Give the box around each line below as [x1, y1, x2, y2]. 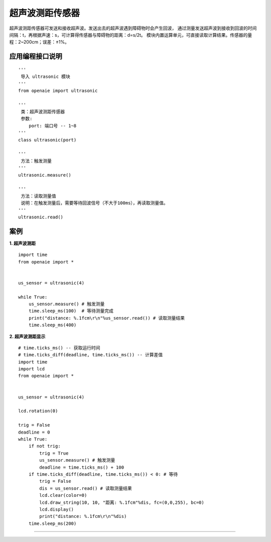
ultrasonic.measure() [18, 172, 71, 178]
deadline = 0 [18, 429, 50, 435]
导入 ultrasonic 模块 [21, 74, 70, 80]
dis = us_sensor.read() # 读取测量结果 [39, 485, 132, 491]
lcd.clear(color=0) [39, 492, 87, 498]
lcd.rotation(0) [18, 408, 58, 414]
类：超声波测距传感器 [21, 109, 65, 115]
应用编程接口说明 [9, 52, 62, 61]
